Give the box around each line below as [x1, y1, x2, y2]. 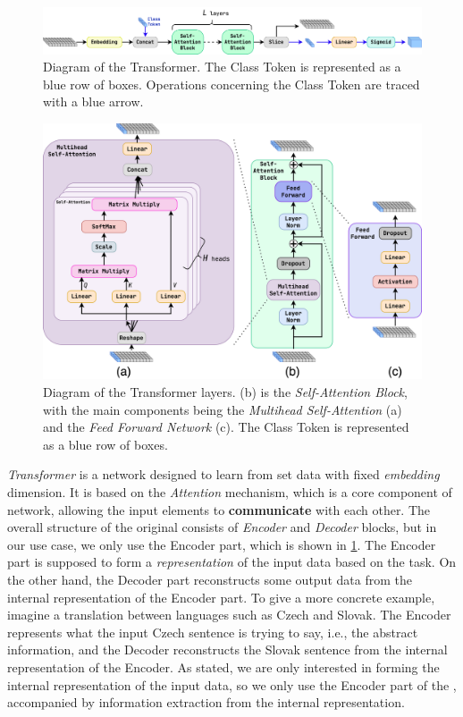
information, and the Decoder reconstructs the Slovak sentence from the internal [7, 640, 448, 659]
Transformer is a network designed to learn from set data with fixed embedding [7, 465, 440, 484]
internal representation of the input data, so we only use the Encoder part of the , [7, 675, 457, 694]
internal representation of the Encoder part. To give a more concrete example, [7, 587, 435, 606]
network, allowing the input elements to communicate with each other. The [7, 500, 431, 519]
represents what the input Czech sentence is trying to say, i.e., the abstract [7, 622, 418, 641]
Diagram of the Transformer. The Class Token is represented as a [43, 57, 401, 76]
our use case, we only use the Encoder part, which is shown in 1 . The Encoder [7, 535, 436, 553]
